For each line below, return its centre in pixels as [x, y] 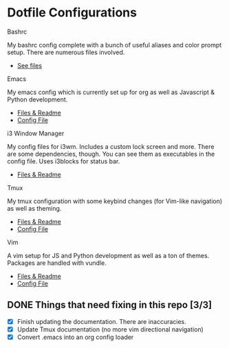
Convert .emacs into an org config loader [75, 337]
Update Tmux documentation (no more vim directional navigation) [110, 329]
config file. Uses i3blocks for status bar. [64, 161]
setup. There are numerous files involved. [66, 52]
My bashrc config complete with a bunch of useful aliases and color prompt [115, 45]
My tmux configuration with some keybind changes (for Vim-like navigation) [115, 201]
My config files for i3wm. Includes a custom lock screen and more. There [111, 146]
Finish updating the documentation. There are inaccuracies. [102, 321]
